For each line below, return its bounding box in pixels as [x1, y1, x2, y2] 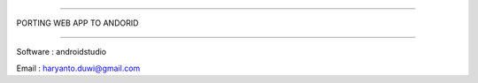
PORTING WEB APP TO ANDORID [16, 18, 139, 28]
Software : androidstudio [16, 47, 106, 57]
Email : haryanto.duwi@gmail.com [16, 63, 141, 73]
